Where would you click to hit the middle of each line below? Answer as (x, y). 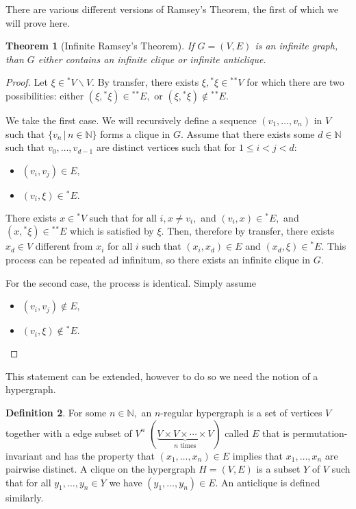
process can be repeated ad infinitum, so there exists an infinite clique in (158, 259)
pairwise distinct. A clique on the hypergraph (101, 469)
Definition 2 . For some (56, 412)
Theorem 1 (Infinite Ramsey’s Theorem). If (100, 46)
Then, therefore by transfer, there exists (251, 231)
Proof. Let (27, 82)
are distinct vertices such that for (166, 147)
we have (126, 482)
